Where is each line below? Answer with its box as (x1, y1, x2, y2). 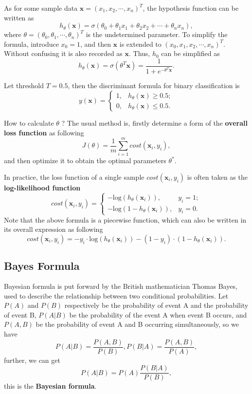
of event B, (4, 309, 36, 319)
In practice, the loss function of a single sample (4, 171, 144, 182)
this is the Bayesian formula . (4, 381, 97, 391)
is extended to (119, 38, 162, 49)
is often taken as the (187, 171, 248, 182)
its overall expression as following (4, 224, 103, 234)
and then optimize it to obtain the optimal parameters (4, 155, 166, 166)
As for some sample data (4, 3, 78, 13)
